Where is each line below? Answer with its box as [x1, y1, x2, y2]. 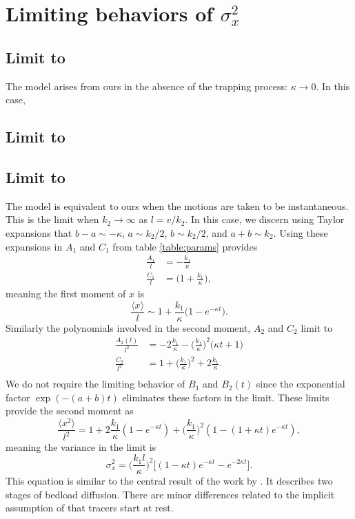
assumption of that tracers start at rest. [6, 500, 174, 515]
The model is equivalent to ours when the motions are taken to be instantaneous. [6, 198, 349, 213]
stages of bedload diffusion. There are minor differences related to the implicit [6, 487, 335, 501]
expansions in [6, 239, 63, 253]
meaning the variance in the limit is [6, 440, 156, 454]
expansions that [6, 225, 72, 240]
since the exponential [256, 377, 345, 391]
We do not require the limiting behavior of [6, 377, 185, 391]
